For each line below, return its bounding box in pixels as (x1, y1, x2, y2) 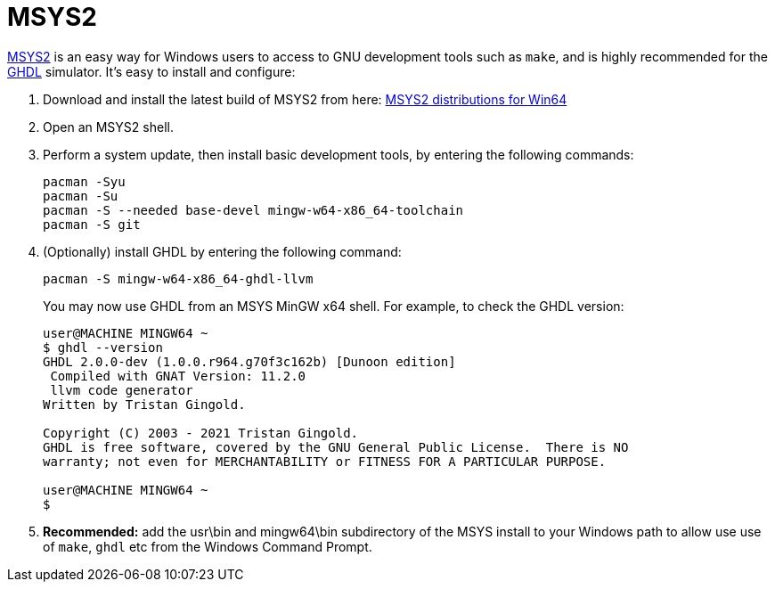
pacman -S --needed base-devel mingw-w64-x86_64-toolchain (43, 202, 464, 217)
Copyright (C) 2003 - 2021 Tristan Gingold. (43, 425, 359, 440)
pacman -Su (43, 188, 118, 203)
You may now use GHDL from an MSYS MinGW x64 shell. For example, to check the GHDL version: (43, 298, 624, 314)
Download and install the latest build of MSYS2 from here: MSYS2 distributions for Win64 (43, 91, 567, 107)
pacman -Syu (43, 174, 126, 189)
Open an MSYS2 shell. (43, 119, 174, 135)
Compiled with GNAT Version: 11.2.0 (50, 368, 306, 383)
